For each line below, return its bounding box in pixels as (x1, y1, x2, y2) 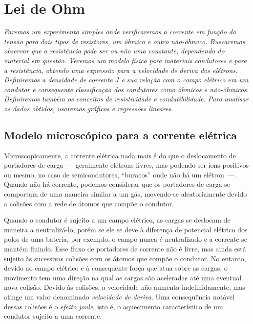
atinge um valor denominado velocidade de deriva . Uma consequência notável (4, 291, 234, 301)
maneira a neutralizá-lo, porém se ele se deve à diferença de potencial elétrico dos (4, 224, 248, 234)
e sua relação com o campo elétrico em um (121, 75, 249, 85)
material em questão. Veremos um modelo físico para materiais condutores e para (4, 55, 247, 65)
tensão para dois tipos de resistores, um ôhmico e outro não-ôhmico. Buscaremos (4, 36, 245, 46)
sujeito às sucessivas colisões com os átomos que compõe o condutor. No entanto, (4, 253, 246, 263)
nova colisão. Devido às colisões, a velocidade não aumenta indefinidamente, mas (4, 282, 245, 292)
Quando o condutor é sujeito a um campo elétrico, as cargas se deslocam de (4, 215, 231, 225)
